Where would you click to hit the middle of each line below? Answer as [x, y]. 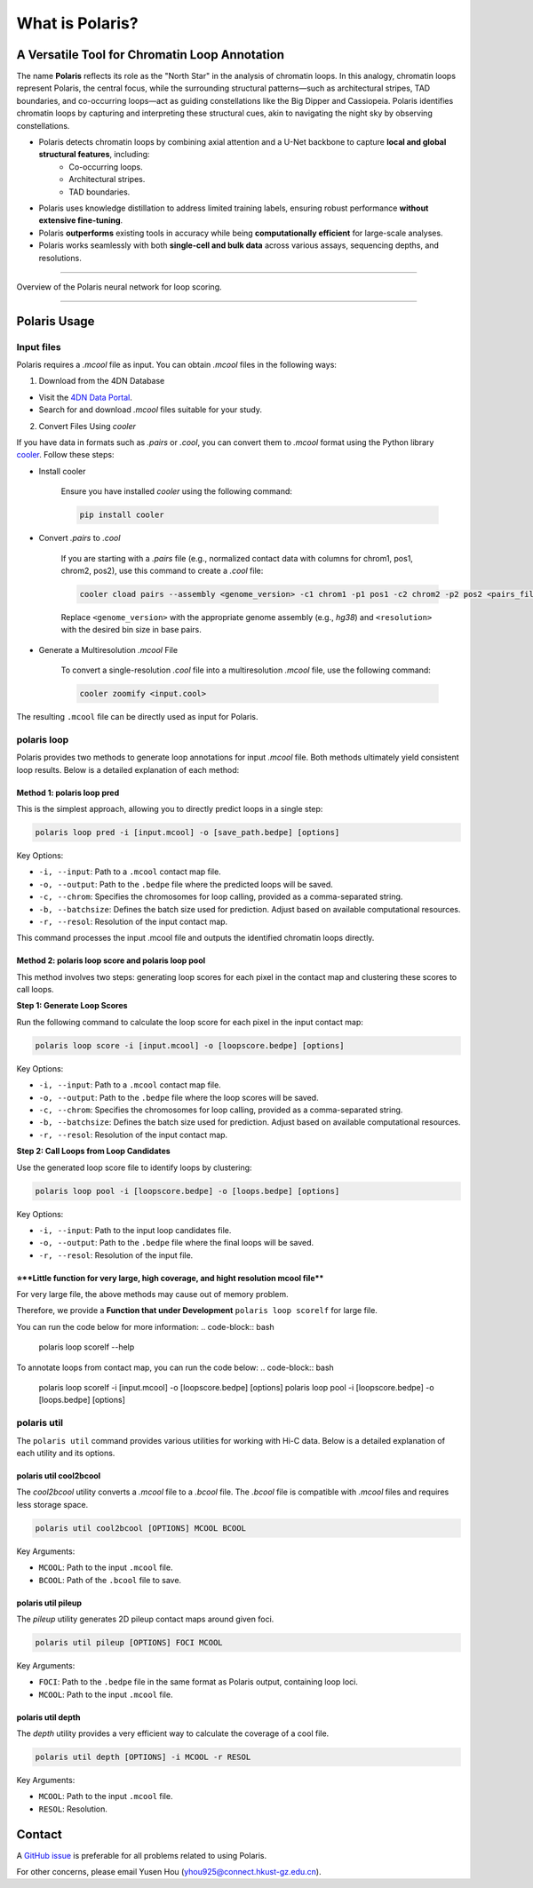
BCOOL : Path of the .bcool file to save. [110, 1580]
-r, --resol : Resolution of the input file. [116, 1255]
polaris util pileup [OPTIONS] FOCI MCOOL [129, 1642]
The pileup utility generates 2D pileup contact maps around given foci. [145, 1619]
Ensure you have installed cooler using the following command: [177, 491]
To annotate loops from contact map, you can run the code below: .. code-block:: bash [175, 1367]
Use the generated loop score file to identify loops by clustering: [134, 1167]
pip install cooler [122, 515]
